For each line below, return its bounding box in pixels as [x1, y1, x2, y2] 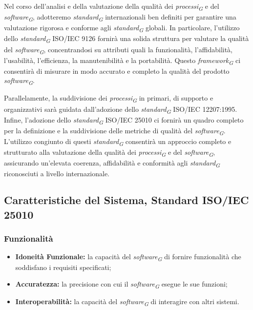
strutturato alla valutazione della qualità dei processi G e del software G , [4, 147, 215, 158]
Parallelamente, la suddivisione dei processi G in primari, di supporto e [4, 93, 213, 104]
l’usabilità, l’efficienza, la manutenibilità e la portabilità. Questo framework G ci [4, 55, 241, 66]
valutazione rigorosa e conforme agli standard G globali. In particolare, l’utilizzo [4, 22, 240, 34]
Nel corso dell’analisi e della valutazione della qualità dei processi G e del [4, 1, 219, 12]
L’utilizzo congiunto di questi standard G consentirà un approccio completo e [4, 136, 232, 147]
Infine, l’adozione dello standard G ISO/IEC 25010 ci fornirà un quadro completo [4, 114, 244, 126]
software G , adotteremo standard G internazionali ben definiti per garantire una [4, 12, 236, 23]
